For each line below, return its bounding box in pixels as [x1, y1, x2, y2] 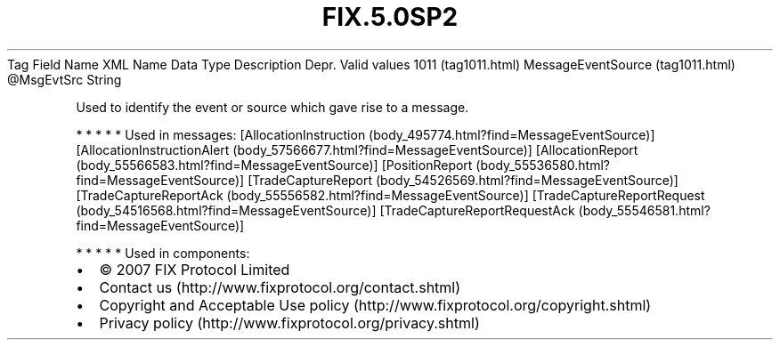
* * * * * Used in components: [76, 245, 250, 261]
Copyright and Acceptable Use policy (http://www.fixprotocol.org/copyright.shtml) [99, 295, 652, 314]
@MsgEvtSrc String [7, 71, 122, 87]
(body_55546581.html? [578, 202, 711, 218]
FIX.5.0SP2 [321, 2, 459, 32]
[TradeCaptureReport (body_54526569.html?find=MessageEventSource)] [248, 172, 678, 188]
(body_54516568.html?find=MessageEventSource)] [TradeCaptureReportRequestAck [76, 202, 575, 218]
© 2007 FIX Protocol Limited [99, 260, 290, 278]
